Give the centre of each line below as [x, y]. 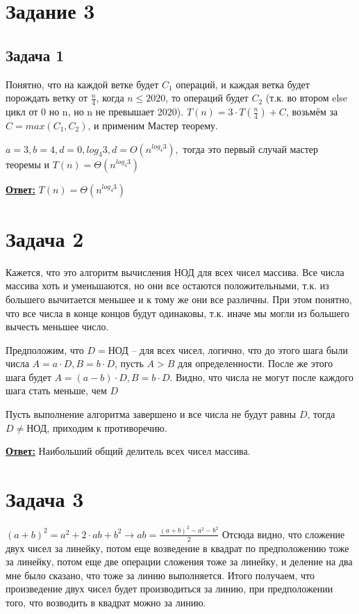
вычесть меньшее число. [57, 326]
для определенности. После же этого [255, 363]
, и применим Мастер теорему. [153, 125]
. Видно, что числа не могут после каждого [261, 377]
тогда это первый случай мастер [251, 148]
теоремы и [27, 164]
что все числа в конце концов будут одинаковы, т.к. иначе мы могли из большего [178, 313]
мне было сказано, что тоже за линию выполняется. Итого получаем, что [160, 575]
